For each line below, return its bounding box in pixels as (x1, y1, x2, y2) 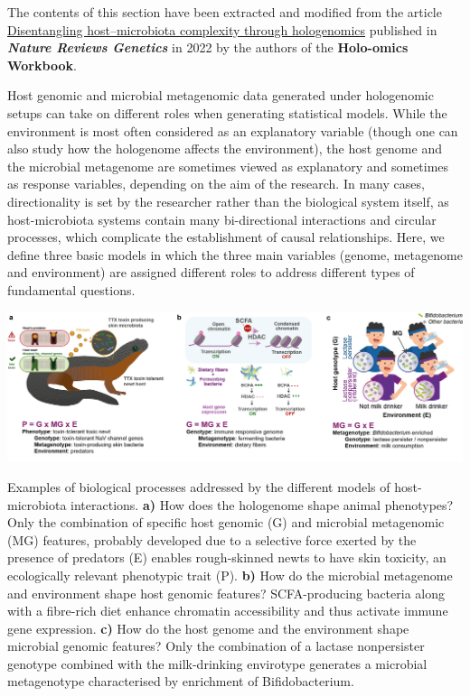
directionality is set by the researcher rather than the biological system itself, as (7, 191, 449, 210)
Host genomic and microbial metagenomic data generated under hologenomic (7, 86, 434, 105)
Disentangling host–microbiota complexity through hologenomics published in (7, 20, 437, 39)
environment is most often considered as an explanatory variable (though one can (7, 121, 458, 140)
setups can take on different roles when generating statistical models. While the (7, 103, 447, 122)
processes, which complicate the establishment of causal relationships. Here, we (7, 227, 445, 246)
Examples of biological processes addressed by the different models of (7, 477, 390, 496)
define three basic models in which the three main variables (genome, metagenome (7, 245, 463, 264)
